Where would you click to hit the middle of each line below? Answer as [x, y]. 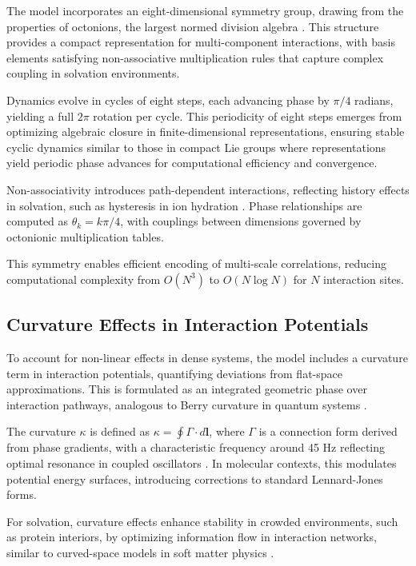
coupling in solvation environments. [93, 73]
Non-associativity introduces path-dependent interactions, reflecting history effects [208, 189]
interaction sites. [364, 279]
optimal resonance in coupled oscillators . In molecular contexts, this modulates [202, 463]
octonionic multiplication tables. [85, 236]
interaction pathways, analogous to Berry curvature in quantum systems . [187, 404]
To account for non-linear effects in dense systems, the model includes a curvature [207, 358]
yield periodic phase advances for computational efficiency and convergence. [192, 163]
